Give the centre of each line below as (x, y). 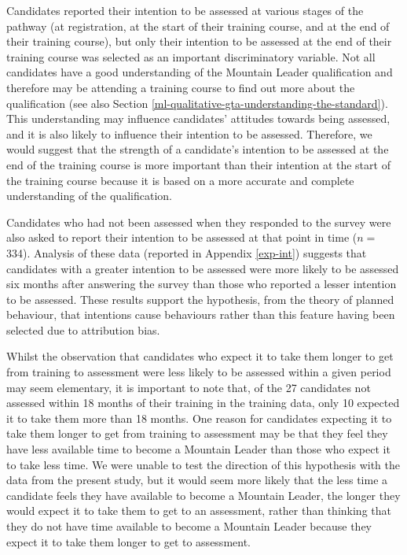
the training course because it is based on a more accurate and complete (180, 180)
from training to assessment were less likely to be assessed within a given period (199, 372)
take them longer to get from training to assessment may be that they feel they (197, 433)
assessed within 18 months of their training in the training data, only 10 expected (203, 403)
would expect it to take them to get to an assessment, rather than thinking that (199, 511)
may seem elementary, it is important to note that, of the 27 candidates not (189, 387)
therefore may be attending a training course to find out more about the (181, 87)
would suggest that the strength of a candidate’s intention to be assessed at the (198, 149)
